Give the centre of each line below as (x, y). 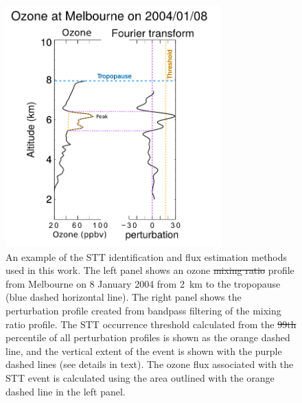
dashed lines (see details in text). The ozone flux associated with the (150, 364)
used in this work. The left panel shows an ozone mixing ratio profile (150, 270)
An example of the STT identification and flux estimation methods (147, 256)
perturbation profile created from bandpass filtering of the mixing (143, 310)
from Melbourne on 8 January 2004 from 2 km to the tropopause (143, 283)
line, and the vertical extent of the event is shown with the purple (144, 350)
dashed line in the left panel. (66, 391)
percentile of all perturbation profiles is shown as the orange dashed (148, 337)
